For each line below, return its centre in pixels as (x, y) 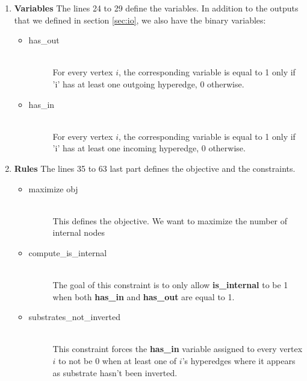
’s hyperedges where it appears (239, 361)
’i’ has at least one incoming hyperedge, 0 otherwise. (149, 148)
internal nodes (79, 232)
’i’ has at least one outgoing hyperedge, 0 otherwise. (148, 83)
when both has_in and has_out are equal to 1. (144, 296)
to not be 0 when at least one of (118, 361)
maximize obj (53, 188)
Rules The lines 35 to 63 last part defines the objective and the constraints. (155, 168)
